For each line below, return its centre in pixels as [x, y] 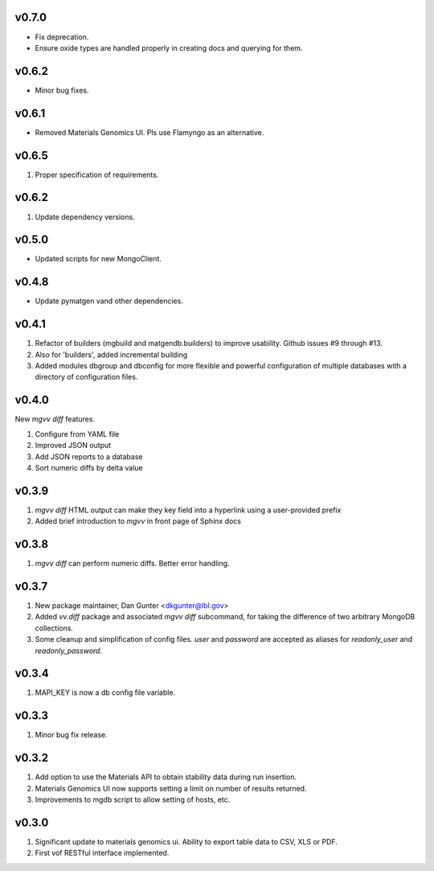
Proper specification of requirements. [97, 175]
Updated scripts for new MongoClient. [98, 259]
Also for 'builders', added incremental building [111, 355]
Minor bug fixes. [62, 90]
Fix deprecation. [62, 37]
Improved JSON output [73, 446]
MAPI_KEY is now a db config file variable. [105, 692]
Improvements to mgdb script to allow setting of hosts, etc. [133, 799]
